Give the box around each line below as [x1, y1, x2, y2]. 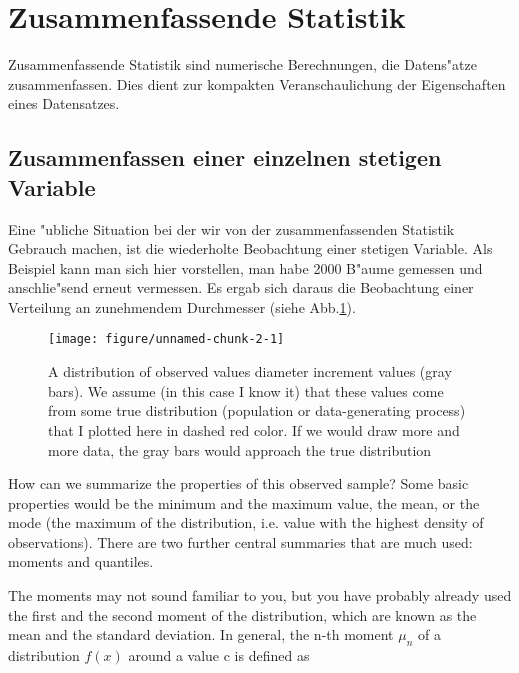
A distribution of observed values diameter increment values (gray [48, 361, 452, 382]
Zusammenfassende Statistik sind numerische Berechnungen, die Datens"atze [8, 54, 477, 75]
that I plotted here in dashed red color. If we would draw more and [48, 419, 460, 440]
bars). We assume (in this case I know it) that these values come [48, 380, 444, 401]
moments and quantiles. [8, 551, 154, 572]
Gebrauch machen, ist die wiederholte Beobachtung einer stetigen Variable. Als [8, 238, 493, 259]
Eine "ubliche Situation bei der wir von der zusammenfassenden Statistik [8, 218, 455, 239]
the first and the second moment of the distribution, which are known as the [8, 604, 477, 625]
